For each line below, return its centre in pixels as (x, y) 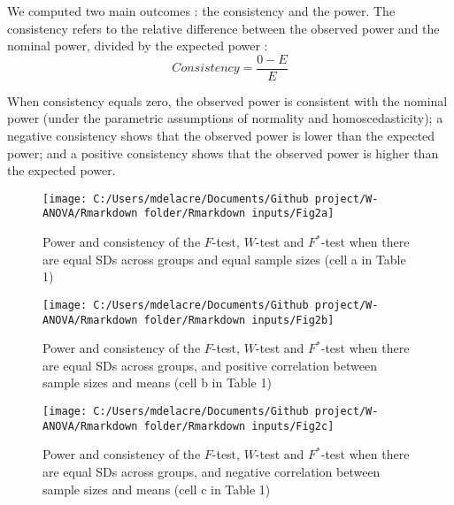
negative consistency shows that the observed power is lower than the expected (221, 136)
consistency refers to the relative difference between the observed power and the (223, 28)
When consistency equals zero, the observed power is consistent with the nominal (227, 100)
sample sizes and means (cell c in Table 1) (157, 489)
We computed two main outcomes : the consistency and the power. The (201, 11)
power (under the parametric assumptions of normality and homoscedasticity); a (225, 118)
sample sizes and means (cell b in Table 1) (157, 383)
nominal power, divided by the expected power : (138, 46)
